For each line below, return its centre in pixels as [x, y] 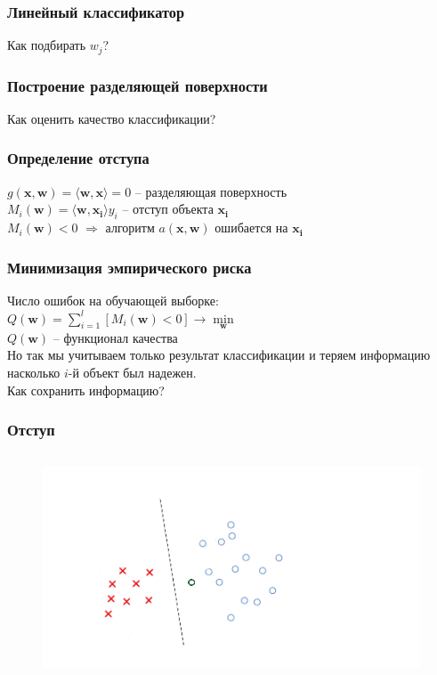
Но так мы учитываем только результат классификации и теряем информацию [219, 355]
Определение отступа [78, 158]
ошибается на [251, 228]
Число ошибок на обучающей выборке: [113, 300]
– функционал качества [115, 337]
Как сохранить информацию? [86, 390]
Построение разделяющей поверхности [138, 85]
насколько [34, 372]
